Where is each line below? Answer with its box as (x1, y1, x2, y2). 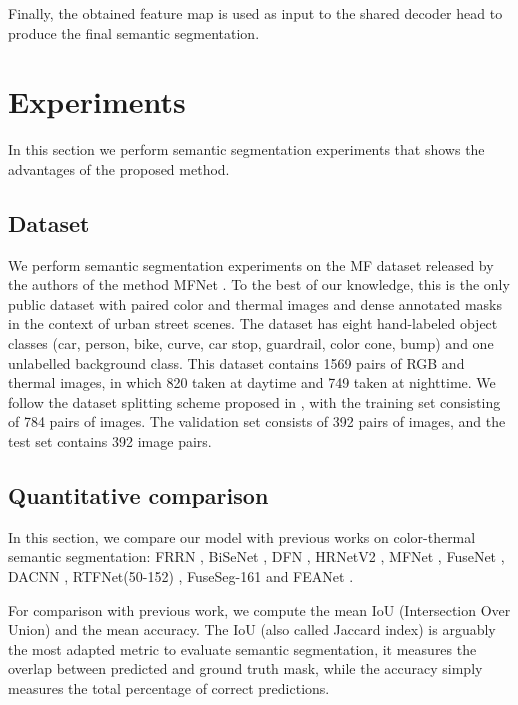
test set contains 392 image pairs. (8, 431, 212, 452)
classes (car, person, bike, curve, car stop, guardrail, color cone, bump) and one (8, 333, 494, 354)
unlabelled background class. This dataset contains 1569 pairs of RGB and (8, 352, 465, 373)
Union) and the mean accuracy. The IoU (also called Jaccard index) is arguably (8, 619, 496, 640)
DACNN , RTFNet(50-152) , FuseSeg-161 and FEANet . (8, 566, 354, 587)
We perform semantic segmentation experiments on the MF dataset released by (8, 254, 494, 275)
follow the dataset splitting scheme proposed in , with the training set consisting (8, 391, 501, 412)
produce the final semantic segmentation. (8, 22, 260, 43)
